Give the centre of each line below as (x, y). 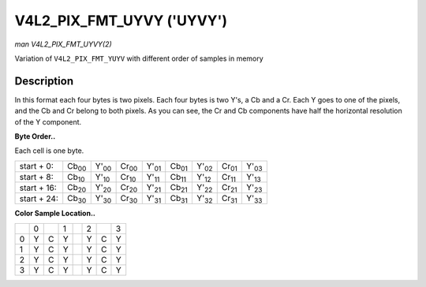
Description (44, 81)
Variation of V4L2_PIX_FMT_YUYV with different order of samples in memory (139, 58)
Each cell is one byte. (49, 151)
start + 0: (37, 166)
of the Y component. (48, 121)
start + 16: (38, 188)
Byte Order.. (35, 136)
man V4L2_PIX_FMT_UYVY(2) (63, 44)
